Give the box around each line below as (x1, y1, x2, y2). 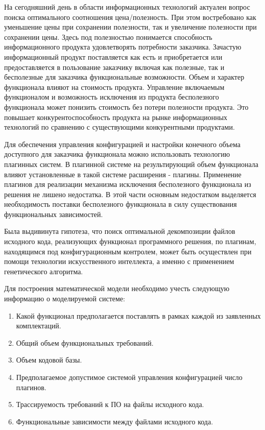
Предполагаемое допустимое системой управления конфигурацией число (16, 372, 243, 382)
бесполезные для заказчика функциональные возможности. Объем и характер (4, 71, 245, 82)
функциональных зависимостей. (4, 208, 103, 219)
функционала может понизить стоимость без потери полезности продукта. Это (4, 101, 249, 112)
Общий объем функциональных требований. (16, 337, 154, 348)
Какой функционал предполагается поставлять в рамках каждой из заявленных (16, 310, 261, 321)
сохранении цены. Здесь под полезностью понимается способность (4, 31, 212, 42)
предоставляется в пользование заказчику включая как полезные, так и (4, 61, 225, 72)
